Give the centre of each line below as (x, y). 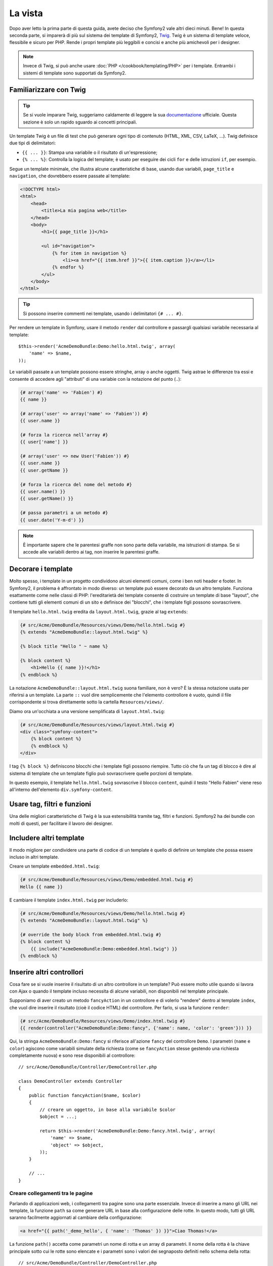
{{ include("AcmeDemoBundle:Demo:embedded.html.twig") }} (104, 949)
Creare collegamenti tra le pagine (51, 1194)
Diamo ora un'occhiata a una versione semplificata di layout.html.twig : (87, 711)
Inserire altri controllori (46, 972)
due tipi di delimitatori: (33, 143)
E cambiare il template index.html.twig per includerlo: (69, 900)
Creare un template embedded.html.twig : (55, 866)
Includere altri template (47, 838)
